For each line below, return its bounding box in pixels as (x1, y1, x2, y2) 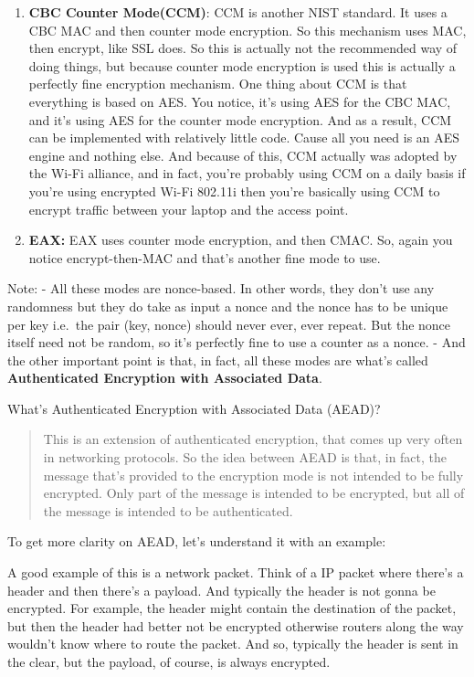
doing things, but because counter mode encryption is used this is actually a (28, 56, 456, 75)
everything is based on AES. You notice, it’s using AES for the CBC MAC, (28, 91, 451, 111)
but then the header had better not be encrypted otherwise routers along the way (7, 616, 464, 635)
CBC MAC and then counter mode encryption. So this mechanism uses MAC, (28, 20, 467, 39)
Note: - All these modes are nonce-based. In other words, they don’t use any (7, 279, 435, 298)
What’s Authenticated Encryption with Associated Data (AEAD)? (7, 398, 381, 418)
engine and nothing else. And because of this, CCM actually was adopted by (28, 145, 458, 164)
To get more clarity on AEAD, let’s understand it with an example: (7, 532, 386, 551)
